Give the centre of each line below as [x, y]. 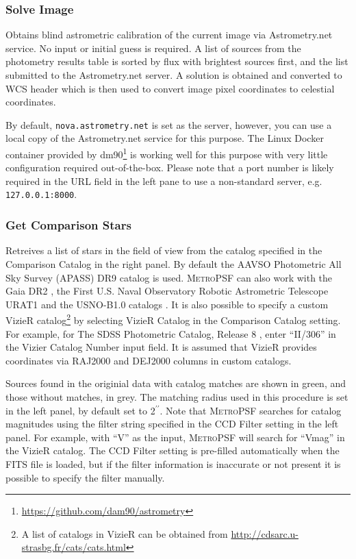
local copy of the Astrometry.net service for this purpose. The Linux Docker [165, 138]
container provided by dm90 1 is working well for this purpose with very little [167, 153]
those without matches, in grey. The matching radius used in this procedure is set [177, 396]
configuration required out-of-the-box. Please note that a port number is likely [170, 167]
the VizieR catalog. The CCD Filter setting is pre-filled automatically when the [173, 450]
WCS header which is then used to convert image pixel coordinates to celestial [170, 88]
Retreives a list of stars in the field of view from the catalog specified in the [164, 250]
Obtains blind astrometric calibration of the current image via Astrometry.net [169, 35]
